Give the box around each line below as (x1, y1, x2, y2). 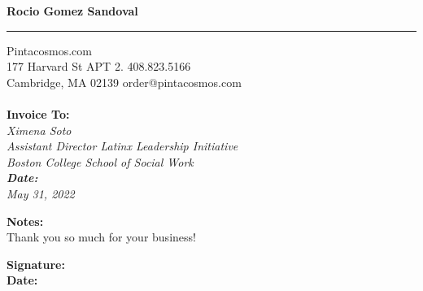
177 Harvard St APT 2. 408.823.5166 (7, 58, 191, 75)
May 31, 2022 (7, 185, 75, 202)
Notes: (7, 212, 44, 229)
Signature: (7, 255, 65, 272)
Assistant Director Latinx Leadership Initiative (7, 137, 238, 154)
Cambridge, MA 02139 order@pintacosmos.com (7, 73, 242, 90)
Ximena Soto (7, 121, 72, 138)
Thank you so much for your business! (7, 228, 196, 245)
